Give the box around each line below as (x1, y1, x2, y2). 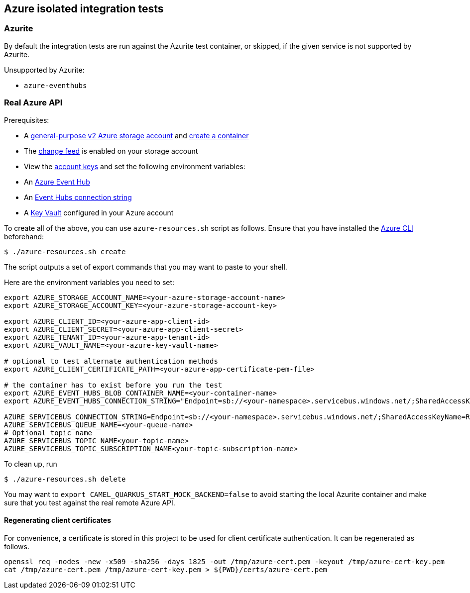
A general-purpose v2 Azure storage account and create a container (24, 131, 249, 140)
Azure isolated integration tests (4, 2, 164, 15)
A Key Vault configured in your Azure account (24, 208, 174, 217)
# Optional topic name (4, 428, 93, 437)
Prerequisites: (4, 115, 49, 124)
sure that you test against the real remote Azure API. (4, 498, 175, 507)
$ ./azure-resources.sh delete (4, 475, 126, 483)
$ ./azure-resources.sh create (4, 247, 126, 256)
